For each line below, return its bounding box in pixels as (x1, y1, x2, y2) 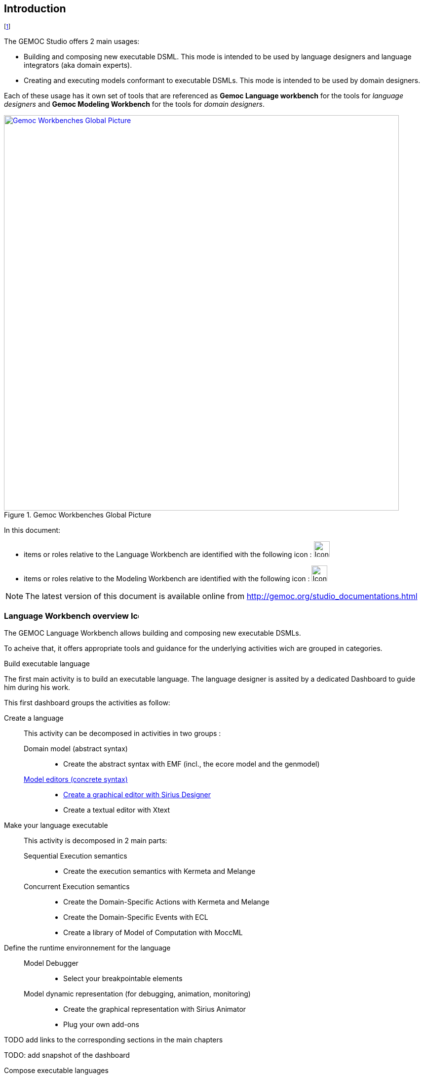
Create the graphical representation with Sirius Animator (63, 1005, 246, 1014)
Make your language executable (4, 821, 108, 830)
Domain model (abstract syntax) (24, 744, 128, 753)
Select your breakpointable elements (63, 974, 183, 983)
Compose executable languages (4, 1066, 109, 1075)
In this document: (4, 526, 61, 535)
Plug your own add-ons (63, 1020, 139, 1029)
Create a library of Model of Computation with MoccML (63, 928, 243, 937)
